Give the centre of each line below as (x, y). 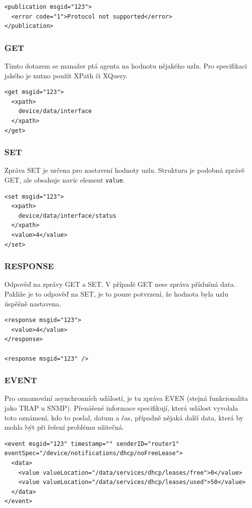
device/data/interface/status (67, 216)
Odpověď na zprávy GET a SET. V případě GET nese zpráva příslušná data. (120, 284)
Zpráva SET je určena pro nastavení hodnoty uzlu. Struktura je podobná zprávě (125, 170)
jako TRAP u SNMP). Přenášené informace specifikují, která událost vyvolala (121, 407)
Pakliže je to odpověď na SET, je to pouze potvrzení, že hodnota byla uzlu (116, 294)
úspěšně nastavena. (33, 303)
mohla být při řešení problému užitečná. (64, 427)
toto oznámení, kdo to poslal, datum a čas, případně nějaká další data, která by (124, 417)
